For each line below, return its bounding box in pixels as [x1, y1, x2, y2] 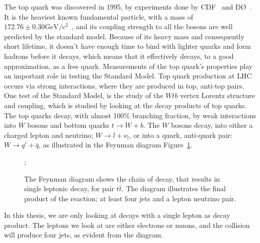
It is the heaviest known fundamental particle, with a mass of [4, 11, 193, 22]
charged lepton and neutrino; [4, 129, 94, 140]
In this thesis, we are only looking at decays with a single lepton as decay [4, 210, 230, 220]
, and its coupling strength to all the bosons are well [71, 21, 233, 32]
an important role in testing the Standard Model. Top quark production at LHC [4, 70, 252, 81]
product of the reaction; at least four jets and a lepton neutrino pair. [24, 193, 236, 203]
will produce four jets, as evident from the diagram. [4, 229, 163, 240]
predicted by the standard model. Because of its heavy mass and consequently [4, 31, 244, 41]
